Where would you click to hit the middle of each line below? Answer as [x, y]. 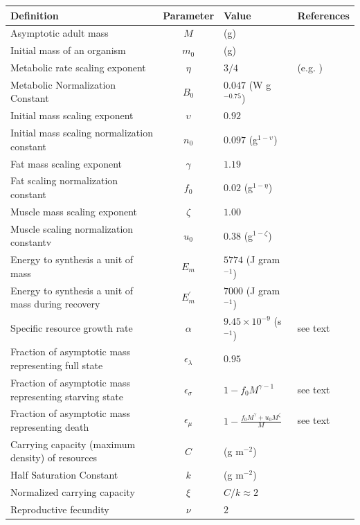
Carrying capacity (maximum [73, 444]
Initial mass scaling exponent [72, 115]
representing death [50, 426]
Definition [35, 15]
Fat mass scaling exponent [66, 163]
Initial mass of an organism [68, 50]
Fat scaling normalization [64, 180]
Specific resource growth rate [72, 327]
